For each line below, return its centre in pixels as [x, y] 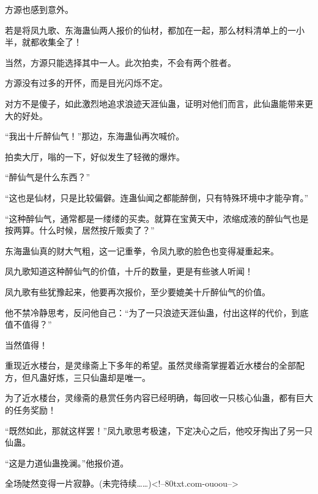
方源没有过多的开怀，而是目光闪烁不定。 [86, 83]
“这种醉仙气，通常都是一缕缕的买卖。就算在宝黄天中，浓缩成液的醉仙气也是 [157, 218]
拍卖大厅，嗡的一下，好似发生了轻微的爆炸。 [95, 156]
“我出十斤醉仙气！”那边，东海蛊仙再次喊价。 [95, 136]
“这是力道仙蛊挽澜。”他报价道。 [67, 463]
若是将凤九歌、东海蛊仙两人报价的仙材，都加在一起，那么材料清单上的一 [150, 30]
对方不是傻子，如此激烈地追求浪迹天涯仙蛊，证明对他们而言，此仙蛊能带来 [155, 103]
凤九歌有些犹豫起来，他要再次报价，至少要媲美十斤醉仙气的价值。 [138, 291]
